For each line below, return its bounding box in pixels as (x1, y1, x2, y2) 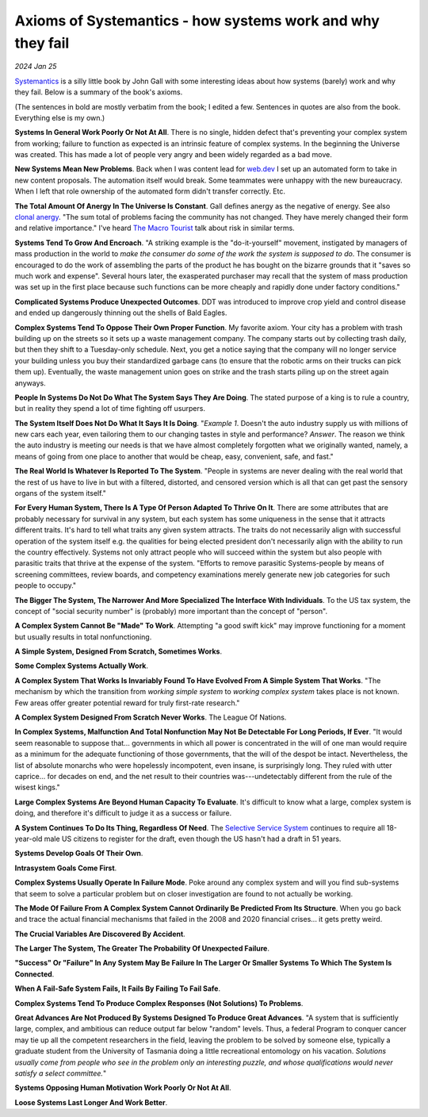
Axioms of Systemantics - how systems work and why (14, 12, 380, 29)
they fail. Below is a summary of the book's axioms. (14, 87, 183, 97)
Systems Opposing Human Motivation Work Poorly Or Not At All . (14, 1083, 231, 1092)
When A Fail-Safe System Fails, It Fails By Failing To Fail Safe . (14, 984, 221, 993)
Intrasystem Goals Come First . (14, 863, 117, 873)
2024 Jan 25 (14, 62, 57, 71)
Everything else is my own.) (14, 113, 105, 122)
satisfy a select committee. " (14, 1068, 107, 1078)
